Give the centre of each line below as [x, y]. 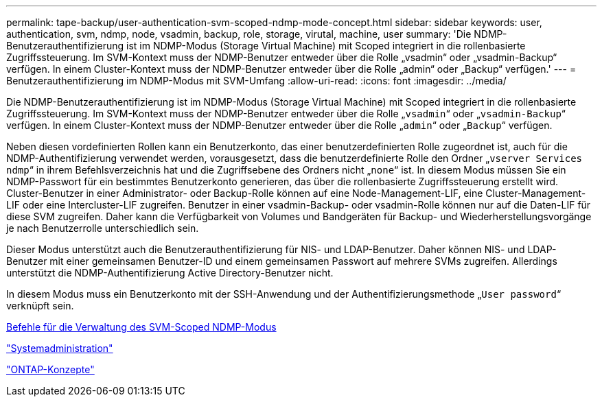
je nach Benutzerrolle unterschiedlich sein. [103, 228]
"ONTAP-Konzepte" [50, 369]
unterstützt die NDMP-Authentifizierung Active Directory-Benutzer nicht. [170, 273]
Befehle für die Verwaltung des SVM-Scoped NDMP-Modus [141, 327]
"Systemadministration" [60, 348]
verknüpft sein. [40, 306]
